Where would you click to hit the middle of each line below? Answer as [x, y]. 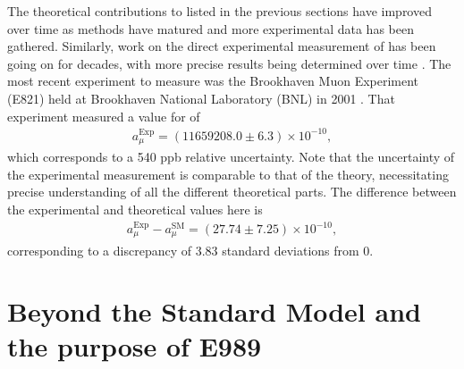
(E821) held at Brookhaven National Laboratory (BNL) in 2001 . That [201, 98]
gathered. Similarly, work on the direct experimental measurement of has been [222, 46]
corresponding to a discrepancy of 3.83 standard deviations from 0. [190, 250]
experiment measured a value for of [104, 116]
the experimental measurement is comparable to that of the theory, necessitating [228, 174]
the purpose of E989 [135, 346]
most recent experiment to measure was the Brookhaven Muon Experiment [213, 81]
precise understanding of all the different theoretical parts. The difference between [232, 192]
